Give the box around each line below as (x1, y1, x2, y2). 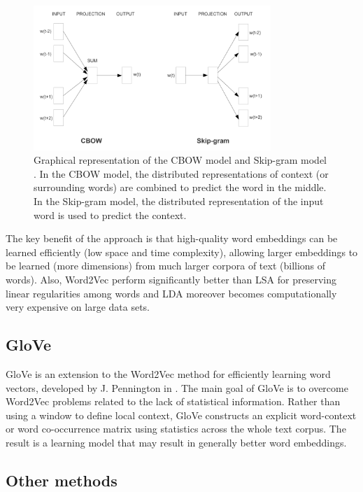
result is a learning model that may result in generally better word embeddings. (6, 435, 347, 449)
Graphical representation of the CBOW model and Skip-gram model (34, 153, 327, 167)
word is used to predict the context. (34, 207, 187, 222)
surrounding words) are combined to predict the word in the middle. (34, 180, 327, 195)
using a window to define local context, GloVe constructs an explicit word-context (6, 407, 357, 422)
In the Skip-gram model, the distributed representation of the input (34, 194, 324, 209)
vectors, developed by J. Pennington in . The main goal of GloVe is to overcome (6, 380, 348, 395)
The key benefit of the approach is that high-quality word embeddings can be (6, 231, 338, 246)
